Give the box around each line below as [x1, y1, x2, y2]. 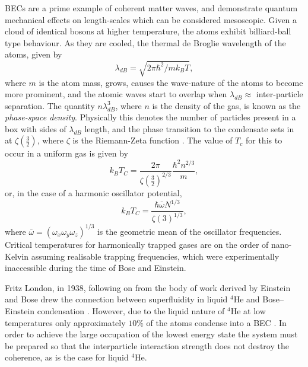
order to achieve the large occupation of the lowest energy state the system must [5, 328, 298, 340]
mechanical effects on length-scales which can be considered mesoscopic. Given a [5, 13, 297, 25]
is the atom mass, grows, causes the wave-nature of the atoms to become [39, 76, 303, 88]
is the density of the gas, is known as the [152, 99, 301, 111]
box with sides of [5, 122, 66, 135]
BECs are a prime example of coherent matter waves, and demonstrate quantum [5, 2, 298, 14]
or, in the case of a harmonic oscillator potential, [5, 186, 182, 199]
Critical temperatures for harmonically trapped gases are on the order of [5, 238, 269, 250]
